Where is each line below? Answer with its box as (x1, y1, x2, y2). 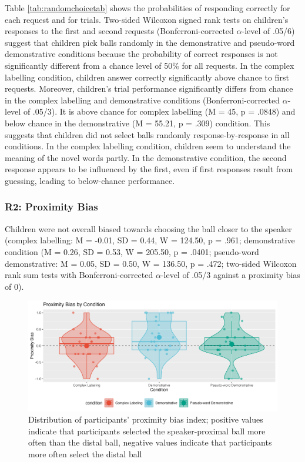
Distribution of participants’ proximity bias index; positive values (28, 413, 263, 426)
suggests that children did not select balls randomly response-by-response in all (5, 128, 290, 140)
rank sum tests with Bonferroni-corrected (5, 269, 153, 281)
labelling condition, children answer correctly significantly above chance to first (5, 71, 289, 83)
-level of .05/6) (242, 25, 295, 37)
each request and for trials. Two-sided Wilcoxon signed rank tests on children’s (5, 13, 289, 25)
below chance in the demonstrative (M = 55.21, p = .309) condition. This (5, 116, 270, 129)
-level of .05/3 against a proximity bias (160, 269, 300, 281)
